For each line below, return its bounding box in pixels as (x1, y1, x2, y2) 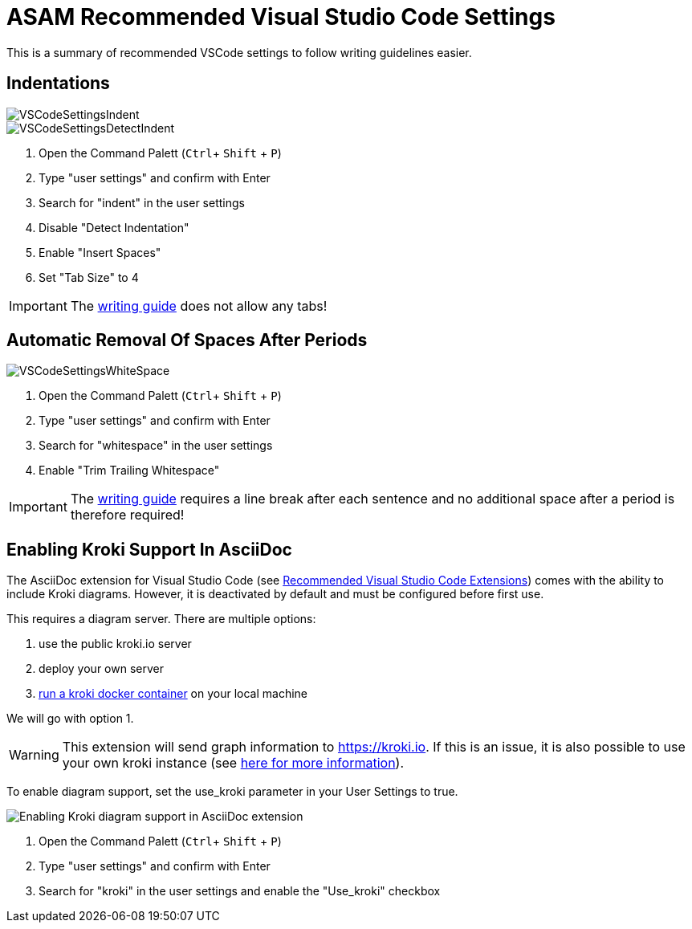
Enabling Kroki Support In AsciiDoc (6, 539, 292, 560)
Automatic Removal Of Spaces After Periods (6, 330, 368, 351)
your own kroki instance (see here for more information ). (62, 755, 405, 772)
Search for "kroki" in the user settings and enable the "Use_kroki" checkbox (39, 884, 441, 898)
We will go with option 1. (6, 711, 134, 726)
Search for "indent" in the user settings (39, 195, 245, 210)
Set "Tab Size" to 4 (39, 270, 139, 284)
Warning (9, 747, 59, 764)
